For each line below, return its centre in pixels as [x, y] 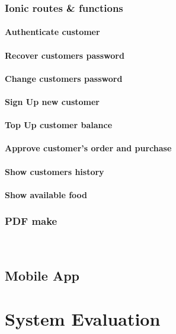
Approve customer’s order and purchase [88, 148]
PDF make [31, 221]
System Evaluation [83, 319]
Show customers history [55, 171]
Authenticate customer [52, 32]
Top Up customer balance [59, 125]
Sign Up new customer [52, 101]
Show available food [46, 194]
